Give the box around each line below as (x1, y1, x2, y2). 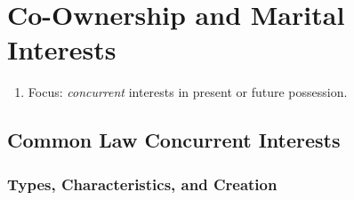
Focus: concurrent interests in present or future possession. (28, 83, 348, 101)
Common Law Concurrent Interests (7, 126, 341, 154)
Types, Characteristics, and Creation (7, 172, 278, 195)
